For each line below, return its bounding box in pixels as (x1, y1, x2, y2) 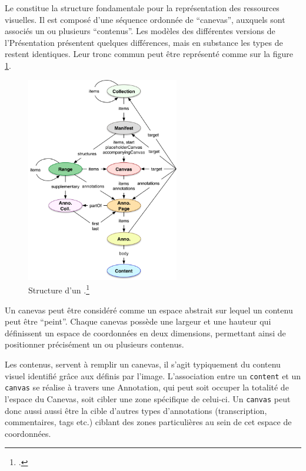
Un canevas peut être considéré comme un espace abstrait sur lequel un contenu (5, 303, 293, 316)
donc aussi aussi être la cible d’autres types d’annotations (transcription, (5, 404, 267, 416)
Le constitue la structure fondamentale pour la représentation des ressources (5, 2, 280, 14)
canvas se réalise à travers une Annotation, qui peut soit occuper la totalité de (5, 381, 289, 393)
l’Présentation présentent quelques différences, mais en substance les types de (5, 36, 283, 48)
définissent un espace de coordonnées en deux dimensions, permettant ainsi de (5, 326, 286, 339)
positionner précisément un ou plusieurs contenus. (5, 338, 184, 350)
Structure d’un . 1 (28, 282, 89, 296)
